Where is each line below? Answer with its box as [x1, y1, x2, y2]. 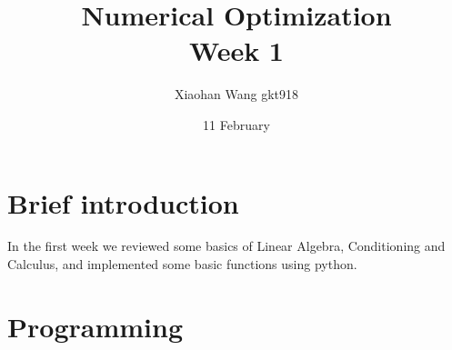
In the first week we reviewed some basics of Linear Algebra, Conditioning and [7, 236, 446, 255]
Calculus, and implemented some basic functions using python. [7, 255, 357, 274]
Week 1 [189, 32, 284, 69]
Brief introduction [7, 184, 239, 221]
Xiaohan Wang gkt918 [174, 85, 299, 104]
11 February [203, 115, 270, 134]
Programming [7, 307, 183, 345]
